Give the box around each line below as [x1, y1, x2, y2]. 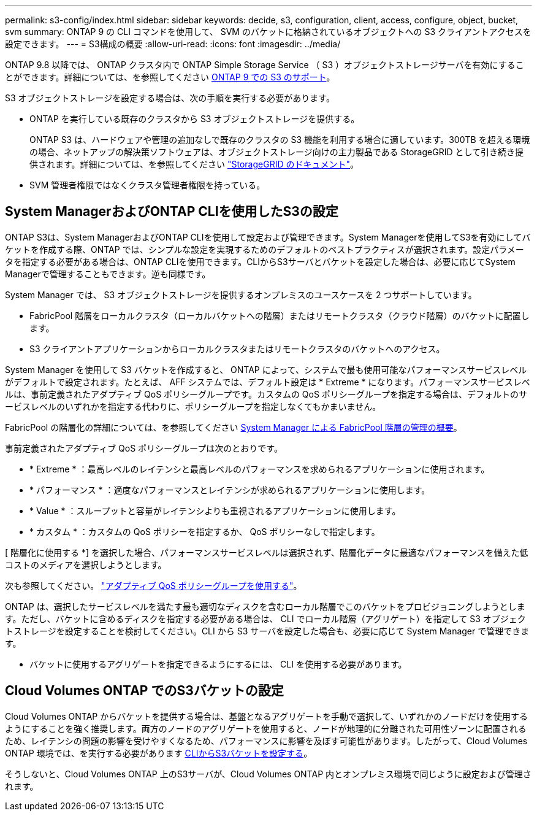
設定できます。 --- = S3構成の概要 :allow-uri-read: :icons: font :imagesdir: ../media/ [5, 39, 341, 49]
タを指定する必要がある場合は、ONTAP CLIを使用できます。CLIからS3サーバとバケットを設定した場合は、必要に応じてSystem [5, 256, 516, 267]
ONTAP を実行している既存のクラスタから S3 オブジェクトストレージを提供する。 [29, 114, 360, 124]
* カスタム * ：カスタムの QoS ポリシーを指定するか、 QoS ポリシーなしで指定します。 [29, 526, 380, 537]
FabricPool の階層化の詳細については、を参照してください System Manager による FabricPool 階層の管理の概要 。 [5, 421, 462, 433]
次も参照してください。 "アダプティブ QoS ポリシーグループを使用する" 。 [5, 580, 302, 591]
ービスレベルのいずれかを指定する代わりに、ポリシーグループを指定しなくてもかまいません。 [5, 401, 381, 412]
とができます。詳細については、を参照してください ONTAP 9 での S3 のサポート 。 [5, 72, 335, 82]
